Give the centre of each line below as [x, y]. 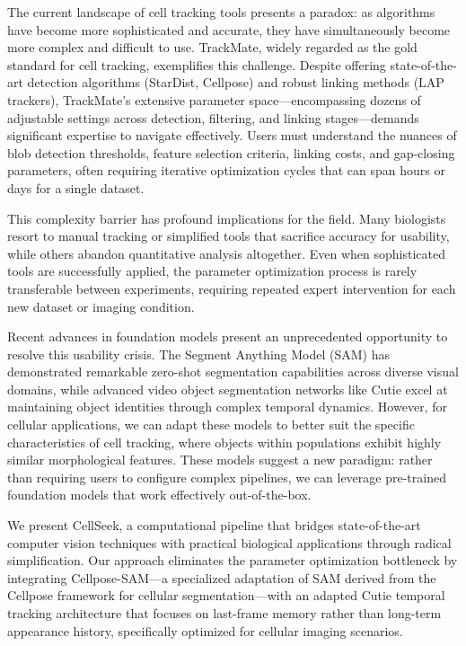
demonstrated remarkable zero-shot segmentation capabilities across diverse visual [233, 372]
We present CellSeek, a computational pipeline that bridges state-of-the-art [214, 525]
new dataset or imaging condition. [101, 306]
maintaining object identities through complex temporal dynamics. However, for [227, 407]
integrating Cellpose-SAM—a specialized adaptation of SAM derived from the [222, 577]
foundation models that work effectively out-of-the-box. [159, 495]
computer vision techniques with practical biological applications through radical [229, 542]
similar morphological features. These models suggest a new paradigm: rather [220, 460]
